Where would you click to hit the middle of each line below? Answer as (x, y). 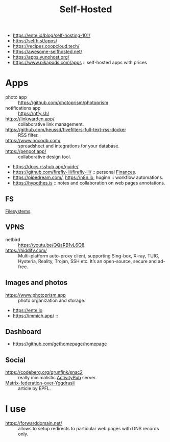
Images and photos (37, 283)
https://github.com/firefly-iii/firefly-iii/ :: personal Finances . (75, 172)
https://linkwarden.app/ (30, 119)
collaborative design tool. (45, 157)
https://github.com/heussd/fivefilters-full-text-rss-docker (66, 130)
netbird (13, 239)
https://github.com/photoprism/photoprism (63, 102)
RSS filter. (29, 135)
